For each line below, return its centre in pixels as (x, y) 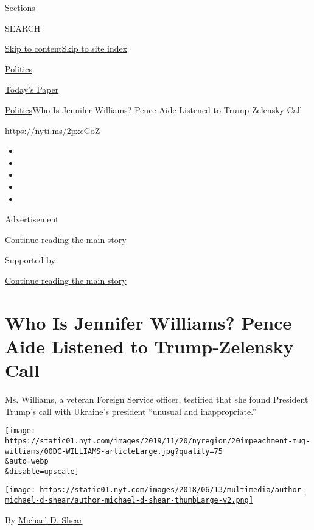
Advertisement (32, 219)
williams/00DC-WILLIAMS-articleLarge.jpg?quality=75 (114, 451)
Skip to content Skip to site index (66, 48)
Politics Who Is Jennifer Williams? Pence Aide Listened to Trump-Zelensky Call (154, 109)
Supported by (30, 260)
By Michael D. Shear (44, 519)
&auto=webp (27, 461)
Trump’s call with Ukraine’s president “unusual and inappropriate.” (131, 411)
